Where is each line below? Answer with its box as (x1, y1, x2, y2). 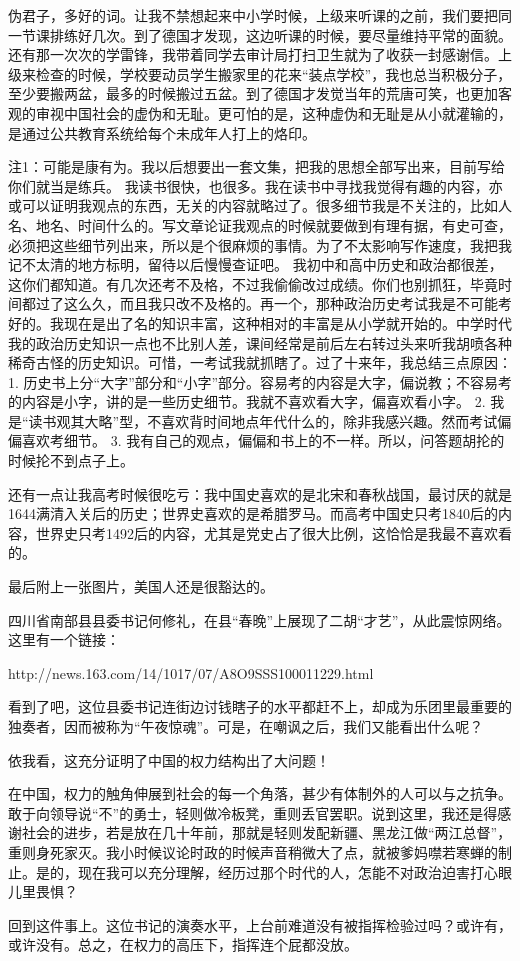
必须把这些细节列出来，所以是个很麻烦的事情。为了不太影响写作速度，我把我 (8, 234, 512, 255)
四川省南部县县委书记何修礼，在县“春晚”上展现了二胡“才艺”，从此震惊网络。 (8, 609, 511, 630)
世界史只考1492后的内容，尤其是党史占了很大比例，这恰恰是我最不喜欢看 (35, 522, 512, 543)
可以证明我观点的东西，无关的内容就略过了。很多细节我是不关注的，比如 (21, 195, 498, 216)
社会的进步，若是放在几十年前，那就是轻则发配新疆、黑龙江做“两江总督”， (21, 822, 512, 843)
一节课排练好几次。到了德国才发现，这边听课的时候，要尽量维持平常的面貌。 (8, 24, 512, 45)
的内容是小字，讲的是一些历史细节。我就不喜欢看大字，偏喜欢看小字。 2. (8, 391, 486, 412)
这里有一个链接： (8, 629, 120, 650)
